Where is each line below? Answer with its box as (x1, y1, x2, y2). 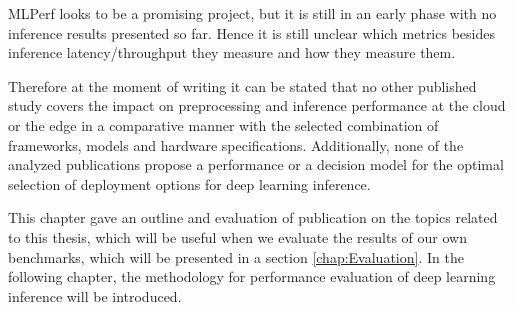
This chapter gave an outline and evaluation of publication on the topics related (8, 207, 498, 228)
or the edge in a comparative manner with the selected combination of (8, 114, 439, 135)
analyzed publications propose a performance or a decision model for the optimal (8, 154, 504, 175)
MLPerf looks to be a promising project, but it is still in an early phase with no (8, 3, 497, 23)
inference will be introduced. (8, 285, 182, 306)
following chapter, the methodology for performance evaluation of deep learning (8, 266, 496, 287)
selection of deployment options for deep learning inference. (8, 173, 371, 194)
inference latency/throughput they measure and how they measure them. (8, 42, 456, 63)
